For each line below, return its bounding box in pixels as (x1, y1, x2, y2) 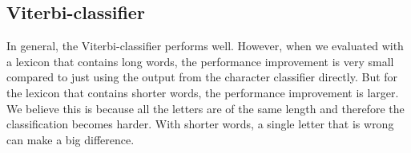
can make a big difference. (6, 131, 135, 147)
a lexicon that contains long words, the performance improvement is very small (6, 53, 394, 69)
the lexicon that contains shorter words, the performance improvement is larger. (6, 84, 399, 100)
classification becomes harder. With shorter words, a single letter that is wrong (6, 116, 394, 132)
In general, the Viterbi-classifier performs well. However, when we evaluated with (6, 37, 404, 54)
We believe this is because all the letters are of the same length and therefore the (6, 100, 405, 116)
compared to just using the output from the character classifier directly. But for (6, 69, 398, 85)
